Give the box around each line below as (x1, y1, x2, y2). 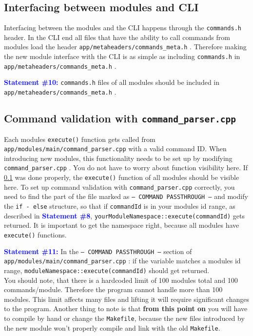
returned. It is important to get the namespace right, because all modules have (4, 220, 239, 230)
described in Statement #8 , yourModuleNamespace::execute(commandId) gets (4, 210, 245, 220)
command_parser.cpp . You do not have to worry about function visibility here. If (4, 162, 248, 173)
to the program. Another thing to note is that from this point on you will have (4, 303, 248, 314)
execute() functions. (4, 229, 67, 239)
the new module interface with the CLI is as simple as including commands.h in (4, 51, 240, 61)
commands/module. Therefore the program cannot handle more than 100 (4, 284, 223, 295)
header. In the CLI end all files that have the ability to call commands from (4, 32, 230, 42)
